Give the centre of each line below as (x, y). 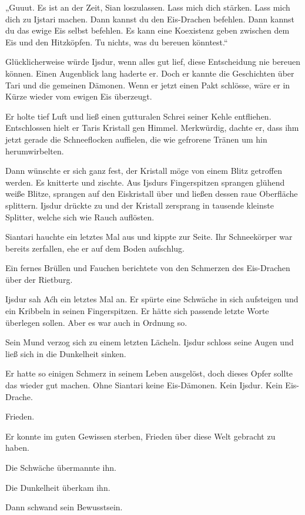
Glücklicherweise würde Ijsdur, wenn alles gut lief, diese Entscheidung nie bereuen (153, 62)
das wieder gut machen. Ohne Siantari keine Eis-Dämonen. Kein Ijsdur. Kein (144, 385)
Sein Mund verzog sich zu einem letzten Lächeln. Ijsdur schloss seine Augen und (150, 342)
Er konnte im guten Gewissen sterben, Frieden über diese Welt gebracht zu (140, 436)
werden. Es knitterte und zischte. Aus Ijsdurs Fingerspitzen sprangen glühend (145, 182)
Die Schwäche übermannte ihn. (61, 467)
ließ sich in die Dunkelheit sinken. (66, 353)
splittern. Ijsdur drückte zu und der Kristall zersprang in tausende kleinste (140, 205)
